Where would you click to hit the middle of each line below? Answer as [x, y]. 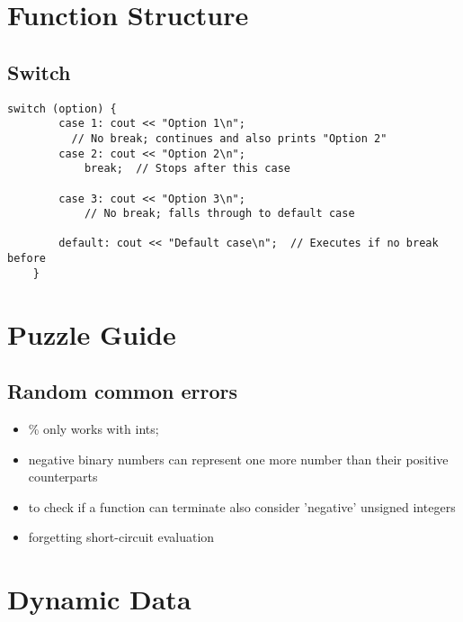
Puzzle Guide [92, 334]
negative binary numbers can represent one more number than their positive [238, 459]
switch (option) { [62, 108]
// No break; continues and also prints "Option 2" [229, 138]
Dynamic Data [99, 599]
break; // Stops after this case [187, 169]
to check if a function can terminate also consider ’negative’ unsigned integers [242, 506]
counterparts [63, 477]
